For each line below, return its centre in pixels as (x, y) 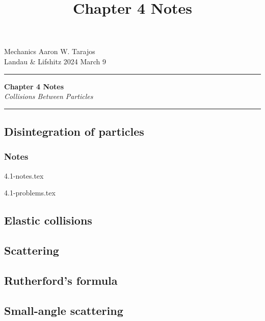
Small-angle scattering (64, 310)
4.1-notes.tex (24, 175)
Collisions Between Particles (49, 96)
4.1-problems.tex (30, 193)
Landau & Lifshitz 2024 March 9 (55, 61)
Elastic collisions (48, 220)
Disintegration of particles (74, 131)
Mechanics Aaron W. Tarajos (50, 51)
